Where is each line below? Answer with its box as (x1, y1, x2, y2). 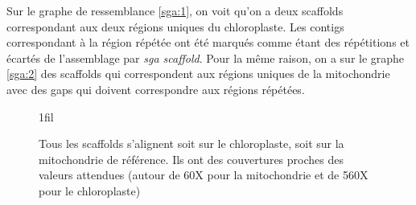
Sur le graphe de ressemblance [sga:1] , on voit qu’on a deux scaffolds (6, 2, 344, 18)
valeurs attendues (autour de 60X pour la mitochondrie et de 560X (39, 166, 369, 183)
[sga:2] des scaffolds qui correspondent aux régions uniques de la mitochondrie (6, 65, 390, 82)
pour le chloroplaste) (39, 182, 141, 199)
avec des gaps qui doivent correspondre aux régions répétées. (6, 80, 305, 97)
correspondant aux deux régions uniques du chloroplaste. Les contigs (6, 18, 344, 35)
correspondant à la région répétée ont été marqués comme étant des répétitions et (6, 34, 410, 51)
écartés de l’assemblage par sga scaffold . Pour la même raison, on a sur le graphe (6, 49, 405, 66)
